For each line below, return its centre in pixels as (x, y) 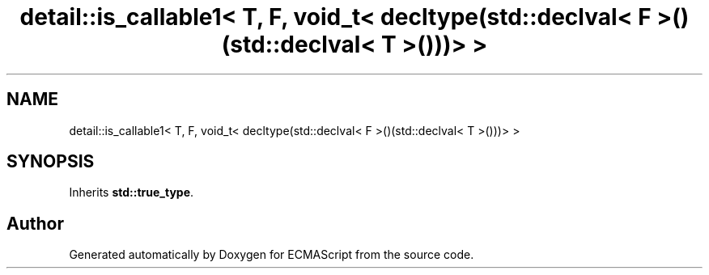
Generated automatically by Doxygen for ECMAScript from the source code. (272, 255)
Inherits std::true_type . (132, 192)
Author (35, 223)
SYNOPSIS (51, 162)
